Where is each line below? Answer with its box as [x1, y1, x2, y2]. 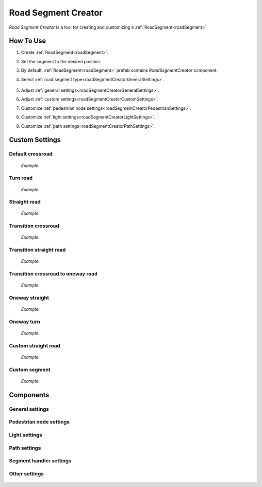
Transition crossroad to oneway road [9, 270, 98, 277]
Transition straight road [9, 247, 66, 253]
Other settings [9, 470, 44, 477]
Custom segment [9, 366, 51, 373]
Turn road [9, 175, 33, 182]
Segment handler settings [9, 457, 72, 464]
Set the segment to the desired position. [21, 58, 101, 64]
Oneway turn [9, 319, 41, 325]
